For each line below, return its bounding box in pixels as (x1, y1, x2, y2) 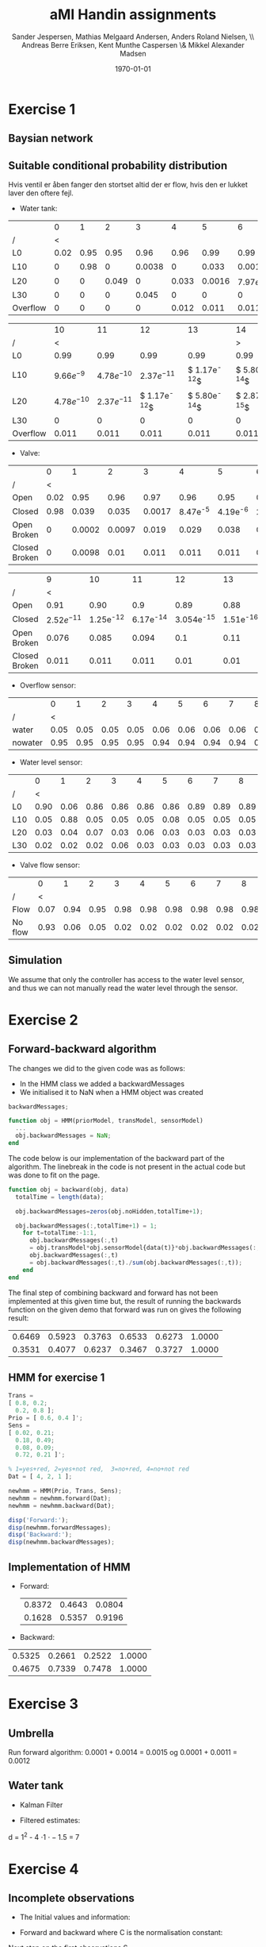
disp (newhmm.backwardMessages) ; (8, 1538, 115, 1546)
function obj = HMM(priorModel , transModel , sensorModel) (8, 1117, 203, 1125)
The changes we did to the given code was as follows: (8, 1063, 186, 1073)
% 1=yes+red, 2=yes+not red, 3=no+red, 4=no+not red (8, 1465, 190, 1474)
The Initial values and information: (19, 1912, 131, 1922)
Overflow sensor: (19, 680, 77, 690)
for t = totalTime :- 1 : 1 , (22, 1229, 97, 1237)
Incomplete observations (8, 1891, 135, 1905)
